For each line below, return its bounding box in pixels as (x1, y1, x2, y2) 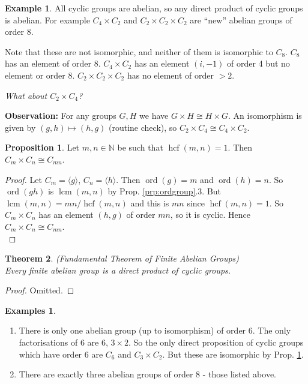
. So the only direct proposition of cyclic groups (128, 336, 304, 349)
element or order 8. (5, 68, 75, 81)
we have (139, 109, 169, 122)
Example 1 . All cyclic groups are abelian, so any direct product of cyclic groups (5, 2, 303, 14)
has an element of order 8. (5, 57, 101, 70)
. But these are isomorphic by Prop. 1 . (162, 347, 304, 360)
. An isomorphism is (228, 109, 302, 122)
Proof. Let (5, 173, 42, 185)
